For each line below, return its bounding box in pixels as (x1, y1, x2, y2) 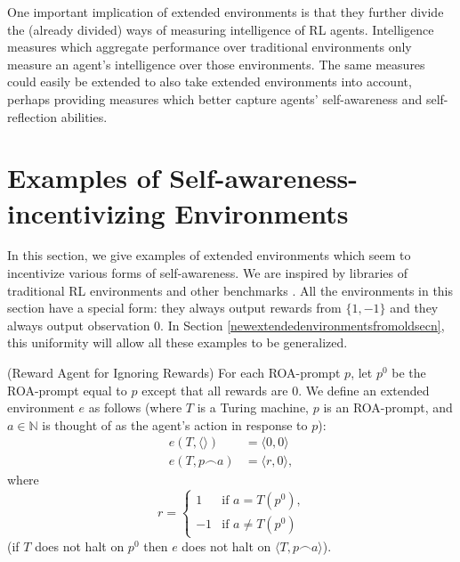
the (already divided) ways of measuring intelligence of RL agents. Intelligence (7, 20, 434, 38)
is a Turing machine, (197, 398, 310, 417)
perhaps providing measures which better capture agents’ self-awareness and (7, 89, 423, 108)
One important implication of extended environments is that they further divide (7, 3, 444, 20)
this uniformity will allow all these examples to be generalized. (7, 333, 348, 352)
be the (391, 363, 426, 382)
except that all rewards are (141, 380, 288, 399)
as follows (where (88, 398, 182, 417)
